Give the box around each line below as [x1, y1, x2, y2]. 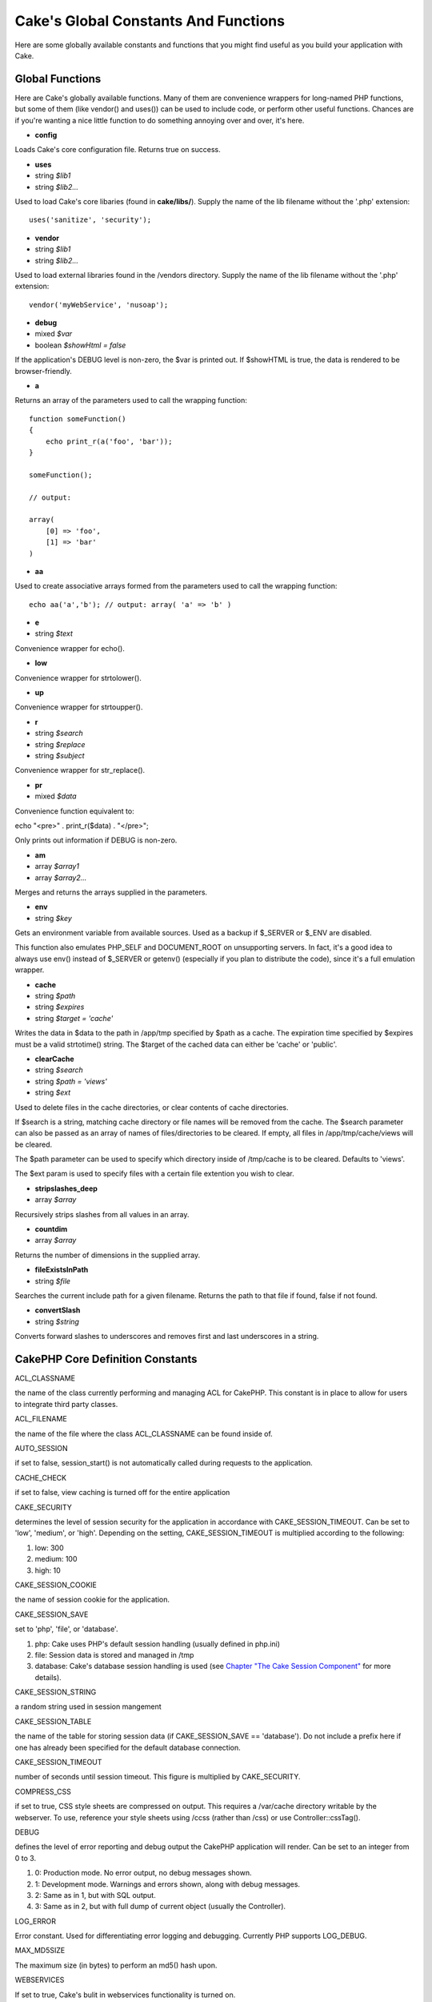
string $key [34, 913, 72, 923]
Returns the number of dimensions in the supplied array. [14, 1250, 200, 1260]
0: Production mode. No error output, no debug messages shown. [34, 1868, 252, 1878]
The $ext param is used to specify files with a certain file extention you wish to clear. [14, 1169, 295, 1179]
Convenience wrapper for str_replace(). [14, 766, 146, 775]
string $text [34, 629, 74, 638]
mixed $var [34, 329, 73, 339]
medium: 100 [34, 1554, 78, 1564]
